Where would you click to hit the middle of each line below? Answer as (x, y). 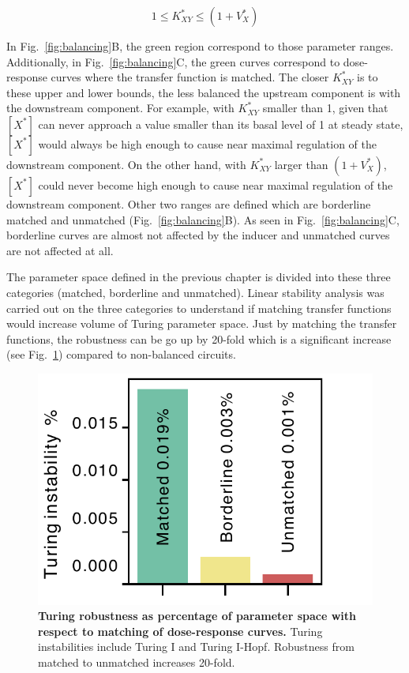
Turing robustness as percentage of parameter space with (197, 616)
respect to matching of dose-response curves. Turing (180, 631)
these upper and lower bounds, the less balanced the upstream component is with (204, 92)
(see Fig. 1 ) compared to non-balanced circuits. (121, 354)
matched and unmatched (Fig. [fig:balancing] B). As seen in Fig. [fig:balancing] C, (203, 219)
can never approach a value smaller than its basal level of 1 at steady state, (221, 124)
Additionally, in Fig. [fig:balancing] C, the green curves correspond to (173, 61)
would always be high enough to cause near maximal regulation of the (207, 143)
